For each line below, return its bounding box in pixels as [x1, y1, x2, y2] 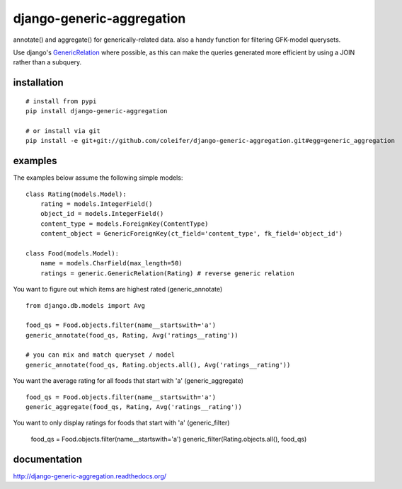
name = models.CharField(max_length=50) [40, 259, 183, 267]
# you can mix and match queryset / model [25, 351, 176, 359]
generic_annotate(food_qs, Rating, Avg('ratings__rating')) [25, 331, 239, 339]
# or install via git [25, 127, 100, 134]
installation [13, 76, 64, 88]
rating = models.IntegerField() [40, 200, 153, 208]
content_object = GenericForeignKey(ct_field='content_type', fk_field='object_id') [40, 230, 343, 238]
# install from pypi [25, 97, 97, 105]
